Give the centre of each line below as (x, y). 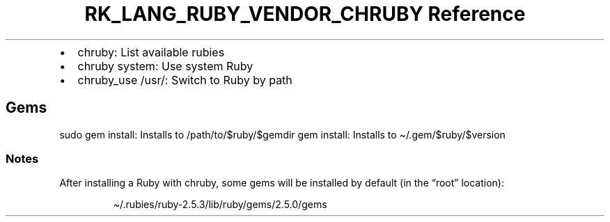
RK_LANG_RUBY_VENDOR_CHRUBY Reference (305, 14)
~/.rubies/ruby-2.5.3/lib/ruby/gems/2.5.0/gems (220, 205)
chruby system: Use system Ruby (165, 66)
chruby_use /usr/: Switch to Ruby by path (185, 80)
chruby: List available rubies (151, 52)
